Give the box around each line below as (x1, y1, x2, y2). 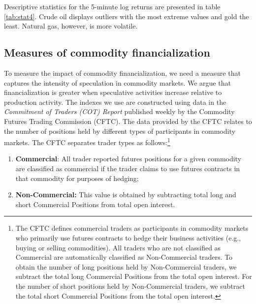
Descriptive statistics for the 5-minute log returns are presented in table (4, 1, 221, 11)
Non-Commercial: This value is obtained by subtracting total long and (15, 189, 236, 200)
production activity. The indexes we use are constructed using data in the (4, 96, 226, 107)
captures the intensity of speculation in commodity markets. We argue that (4, 77, 231, 88)
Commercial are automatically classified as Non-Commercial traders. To (15, 252, 233, 262)
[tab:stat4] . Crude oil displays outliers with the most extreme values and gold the (4, 11, 249, 21)
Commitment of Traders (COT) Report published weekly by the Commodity (4, 106, 235, 117)
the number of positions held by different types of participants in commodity (4, 125, 235, 136)
